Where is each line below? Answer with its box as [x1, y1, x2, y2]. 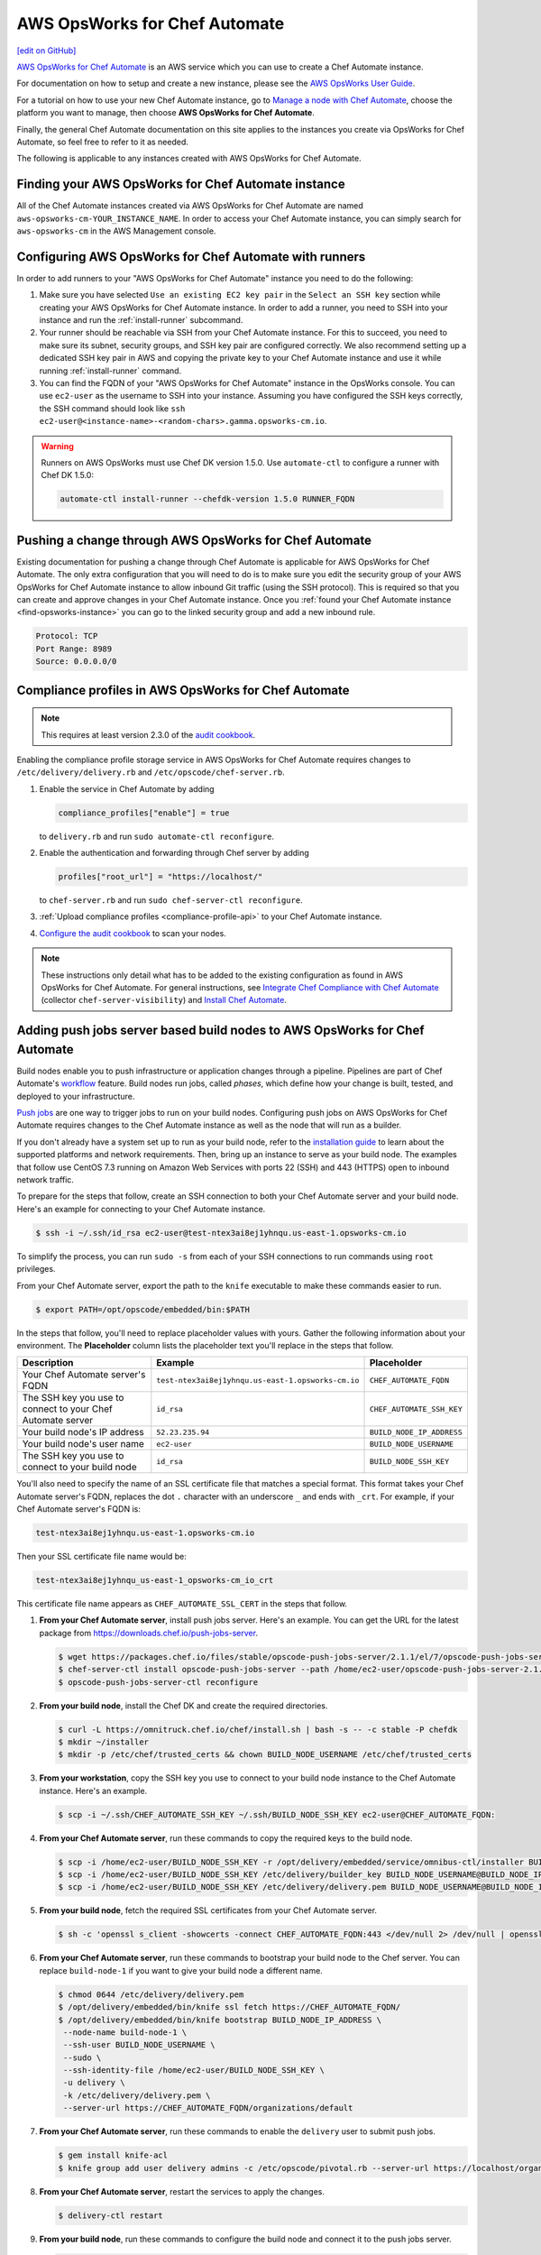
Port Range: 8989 [35, 643, 113, 654]
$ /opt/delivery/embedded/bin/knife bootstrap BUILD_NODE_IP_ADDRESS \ [58, 2014, 382, 2025]
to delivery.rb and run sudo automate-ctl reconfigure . [39, 831, 275, 842]
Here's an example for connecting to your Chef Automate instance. [16, 1203, 266, 1214]
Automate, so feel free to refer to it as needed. [16, 136, 189, 147]
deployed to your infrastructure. [16, 1091, 135, 1101]
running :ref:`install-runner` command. [39, 365, 182, 376]
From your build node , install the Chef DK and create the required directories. [39, 1700, 328, 1711]
